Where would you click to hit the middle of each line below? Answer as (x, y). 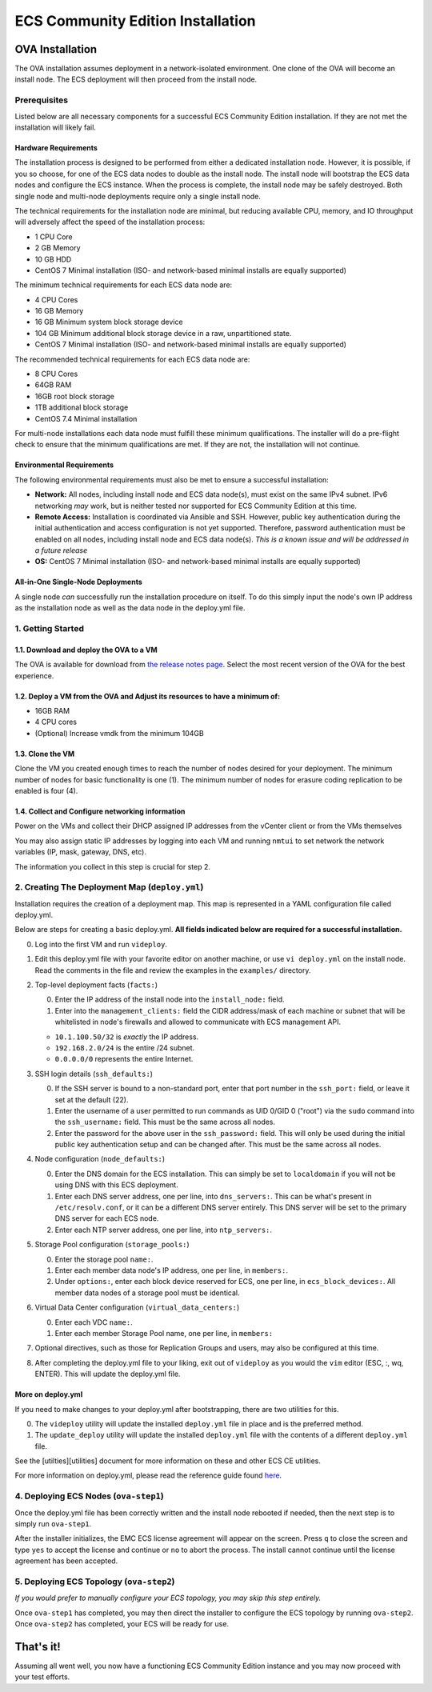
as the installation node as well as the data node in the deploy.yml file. (130, 608)
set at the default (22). (92, 1099)
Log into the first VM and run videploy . (101, 944)
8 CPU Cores (56, 374)
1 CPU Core (54, 237)
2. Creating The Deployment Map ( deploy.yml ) (109, 887)
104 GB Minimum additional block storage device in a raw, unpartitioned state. (163, 333)
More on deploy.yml (49, 1394)
